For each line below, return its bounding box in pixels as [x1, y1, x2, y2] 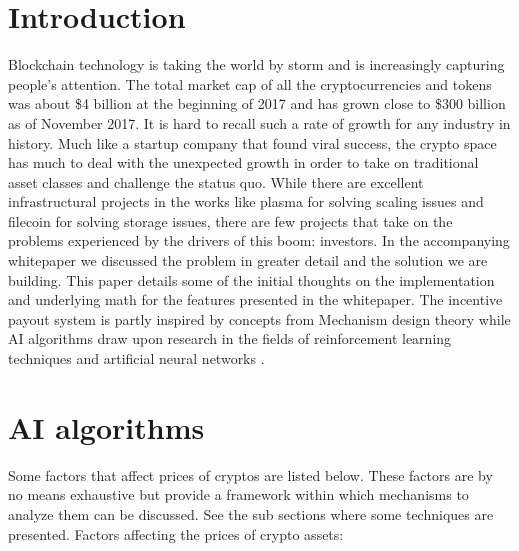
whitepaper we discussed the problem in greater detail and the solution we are [8, 250, 488, 271]
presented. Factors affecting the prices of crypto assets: [8, 523, 344, 544]
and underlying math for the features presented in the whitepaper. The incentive [8, 289, 503, 310]
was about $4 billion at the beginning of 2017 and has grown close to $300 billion [8, 93, 506, 114]
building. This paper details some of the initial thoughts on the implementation [8, 269, 495, 290]
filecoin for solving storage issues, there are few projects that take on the [8, 210, 453, 231]
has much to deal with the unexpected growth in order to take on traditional [8, 152, 479, 173]
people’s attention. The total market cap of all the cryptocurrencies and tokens [8, 73, 492, 94]
